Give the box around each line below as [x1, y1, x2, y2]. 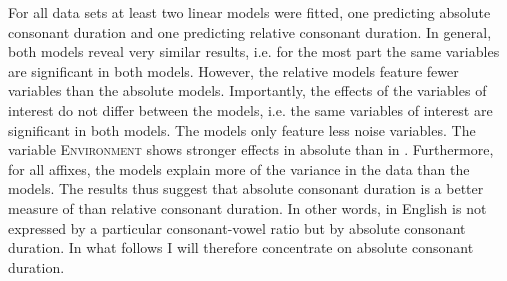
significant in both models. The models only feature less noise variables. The [8, 119, 476, 140]
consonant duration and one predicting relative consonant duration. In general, [8, 21, 492, 42]
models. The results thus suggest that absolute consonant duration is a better [8, 178, 484, 199]
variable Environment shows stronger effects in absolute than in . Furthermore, [8, 139, 494, 160]
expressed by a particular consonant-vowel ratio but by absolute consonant [8, 217, 466, 238]
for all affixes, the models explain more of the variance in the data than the [8, 158, 470, 179]
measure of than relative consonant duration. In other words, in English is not [8, 197, 487, 218]
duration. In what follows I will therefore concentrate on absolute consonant [8, 237, 474, 258]
